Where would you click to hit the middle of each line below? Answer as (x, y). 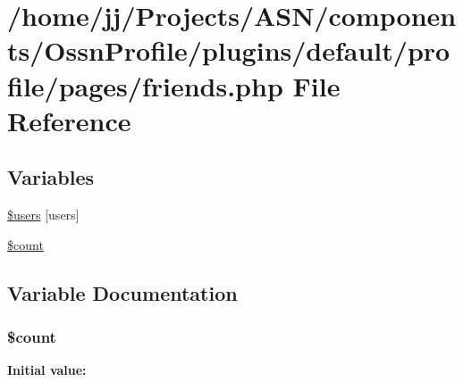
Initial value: (47, 370)
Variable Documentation (122, 292)
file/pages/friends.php (145, 85)
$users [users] (43, 215)
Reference (69, 120)
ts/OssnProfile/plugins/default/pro (229, 50)
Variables (51, 177)
